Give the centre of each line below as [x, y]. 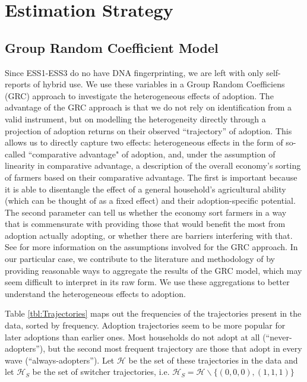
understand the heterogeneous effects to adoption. [95, 293]
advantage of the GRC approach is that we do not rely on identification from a [148, 107]
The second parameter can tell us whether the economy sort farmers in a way [146, 212]
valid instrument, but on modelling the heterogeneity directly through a [135, 119]
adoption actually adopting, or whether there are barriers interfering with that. [149, 235]
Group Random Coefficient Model [112, 47]
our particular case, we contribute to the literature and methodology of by [140, 259]
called [15, 154]
